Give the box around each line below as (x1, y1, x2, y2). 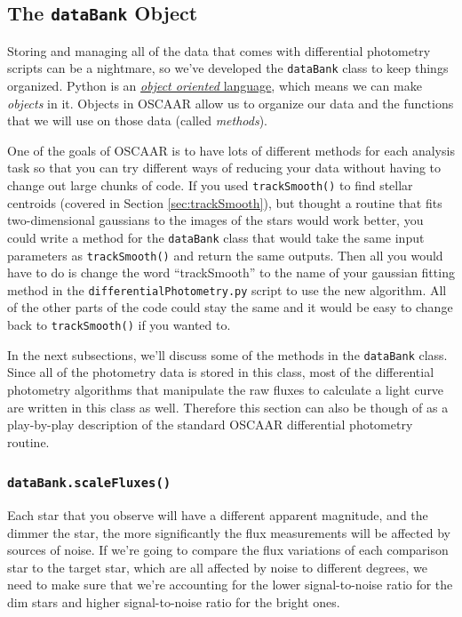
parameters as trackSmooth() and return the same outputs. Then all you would (7, 245, 443, 264)
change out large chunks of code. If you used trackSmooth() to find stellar (7, 176, 413, 194)
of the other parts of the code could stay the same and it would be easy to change (7, 298, 453, 317)
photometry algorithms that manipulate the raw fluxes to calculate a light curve (7, 380, 444, 398)
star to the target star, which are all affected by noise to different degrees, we (7, 557, 427, 576)
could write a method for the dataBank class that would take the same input (7, 228, 425, 246)
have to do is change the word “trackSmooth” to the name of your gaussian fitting (7, 263, 455, 282)
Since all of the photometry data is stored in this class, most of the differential (7, 363, 434, 381)
